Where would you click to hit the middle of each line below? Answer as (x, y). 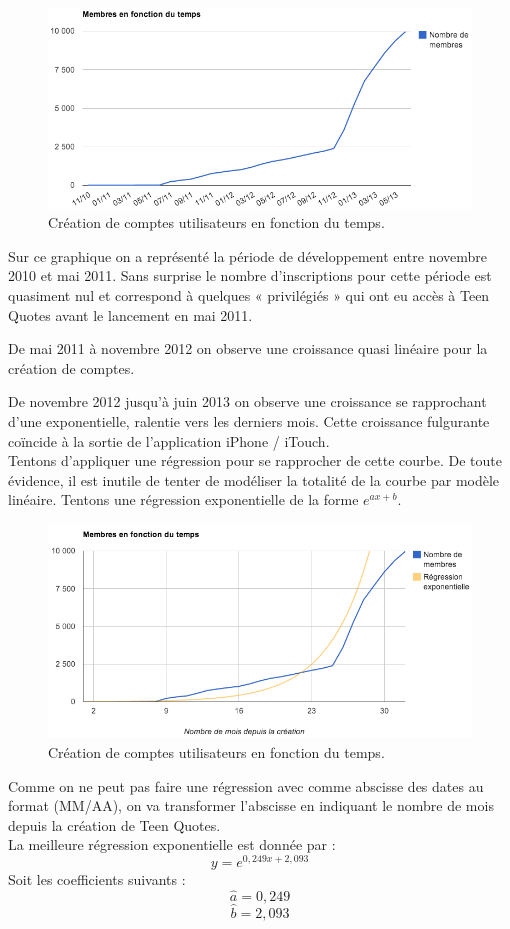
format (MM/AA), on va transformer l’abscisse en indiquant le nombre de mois (251, 805)
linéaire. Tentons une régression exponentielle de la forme (183, 499)
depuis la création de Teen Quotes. (114, 824)
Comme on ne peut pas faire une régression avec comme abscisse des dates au (246, 785)
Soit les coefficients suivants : (97, 879)
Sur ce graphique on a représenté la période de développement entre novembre (248, 255)
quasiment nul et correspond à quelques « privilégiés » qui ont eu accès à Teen (249, 294)
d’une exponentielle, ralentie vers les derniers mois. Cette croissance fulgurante (249, 420)
